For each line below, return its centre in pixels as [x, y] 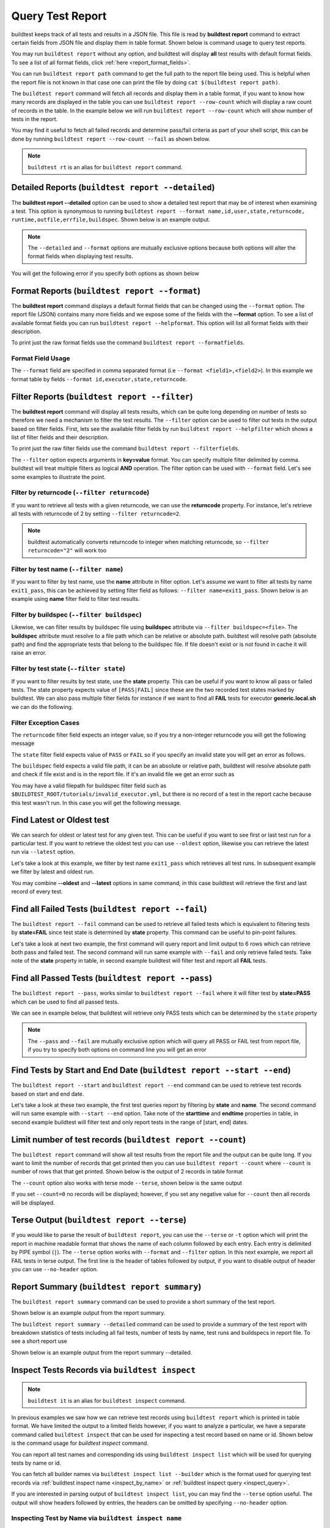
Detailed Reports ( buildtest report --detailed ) [113, 187]
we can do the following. [42, 707]
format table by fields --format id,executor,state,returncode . [99, 379]
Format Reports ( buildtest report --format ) [106, 291]
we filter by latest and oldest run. [53, 872]
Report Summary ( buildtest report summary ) [106, 1287]
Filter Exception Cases [45, 722]
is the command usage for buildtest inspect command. [80, 1443]
